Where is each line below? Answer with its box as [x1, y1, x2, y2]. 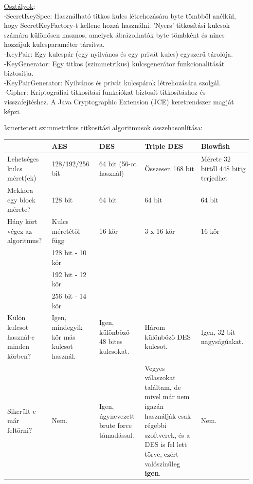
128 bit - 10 [52, 247, 87, 258]
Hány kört [7, 216, 37, 226]
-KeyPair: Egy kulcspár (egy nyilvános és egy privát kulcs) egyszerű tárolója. [4, 48, 233, 59]
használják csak [145, 410, 191, 421]
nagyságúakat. [200, 336, 244, 346]
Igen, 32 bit [200, 326, 235, 337]
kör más [52, 331, 75, 342]
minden [7, 341, 30, 351]
